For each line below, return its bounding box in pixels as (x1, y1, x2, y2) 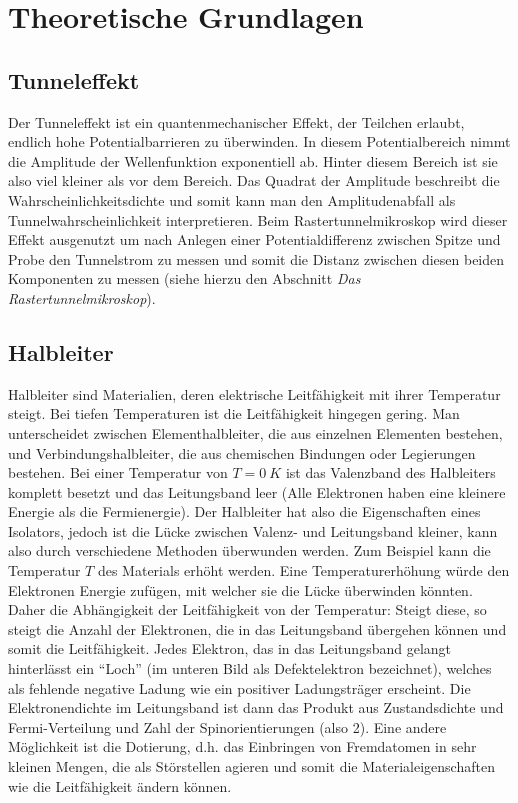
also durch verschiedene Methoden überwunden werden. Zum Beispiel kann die (8, 540, 491, 561)
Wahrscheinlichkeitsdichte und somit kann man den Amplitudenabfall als (8, 189, 456, 210)
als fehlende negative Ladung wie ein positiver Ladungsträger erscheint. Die (8, 677, 471, 698)
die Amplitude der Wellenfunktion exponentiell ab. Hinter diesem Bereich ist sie (8, 150, 498, 171)
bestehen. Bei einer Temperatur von (8, 462, 228, 483)
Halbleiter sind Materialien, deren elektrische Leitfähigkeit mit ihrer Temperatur (8, 383, 501, 404)
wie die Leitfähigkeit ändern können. (8, 775, 232, 796)
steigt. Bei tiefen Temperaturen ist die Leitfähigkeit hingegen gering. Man (8, 403, 460, 424)
